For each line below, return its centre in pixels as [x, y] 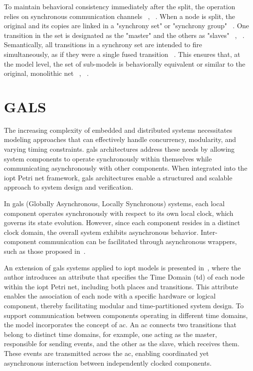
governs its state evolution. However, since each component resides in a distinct [122, 222]
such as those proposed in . [45, 251]
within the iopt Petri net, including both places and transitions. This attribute [121, 286]
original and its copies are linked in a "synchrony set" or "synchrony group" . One [126, 26]
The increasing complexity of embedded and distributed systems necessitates [118, 130]
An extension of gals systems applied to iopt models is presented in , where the [122, 267]
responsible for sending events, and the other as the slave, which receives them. [122, 344]
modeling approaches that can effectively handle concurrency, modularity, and [120, 139]
